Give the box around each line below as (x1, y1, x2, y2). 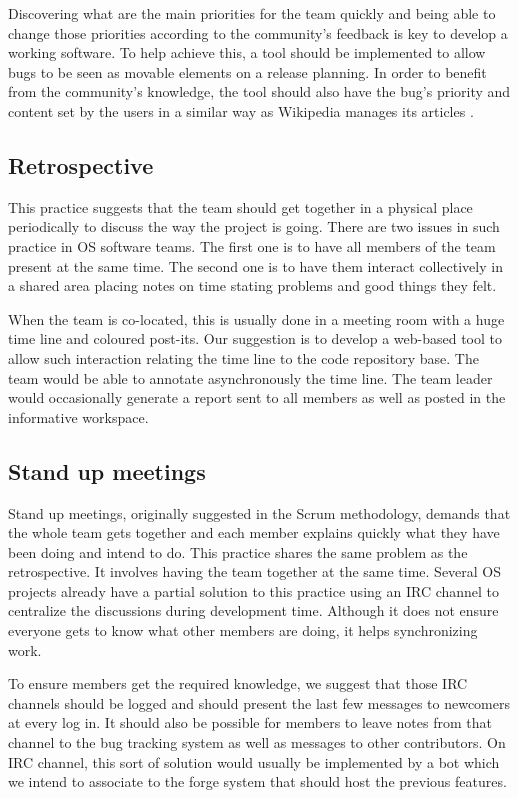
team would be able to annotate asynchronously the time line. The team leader (8, 367, 493, 388)
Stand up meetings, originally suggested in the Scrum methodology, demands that (8, 502, 511, 523)
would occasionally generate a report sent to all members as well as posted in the (8, 387, 506, 408)
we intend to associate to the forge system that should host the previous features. (8, 771, 507, 792)
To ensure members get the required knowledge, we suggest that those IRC (8, 673, 468, 694)
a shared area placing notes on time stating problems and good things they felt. (8, 275, 497, 296)
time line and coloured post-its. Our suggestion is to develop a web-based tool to (8, 328, 503, 349)
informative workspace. (8, 406, 149, 427)
